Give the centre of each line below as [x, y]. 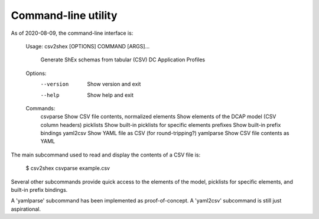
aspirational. [26, 209]
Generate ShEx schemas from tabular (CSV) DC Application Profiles [123, 60]
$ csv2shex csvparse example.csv [68, 168]
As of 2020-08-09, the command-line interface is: [72, 33]
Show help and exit [110, 95]
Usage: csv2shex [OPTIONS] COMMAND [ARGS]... [88, 46]
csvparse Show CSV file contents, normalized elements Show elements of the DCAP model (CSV [158, 117]
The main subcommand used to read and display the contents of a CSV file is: [106, 155]
